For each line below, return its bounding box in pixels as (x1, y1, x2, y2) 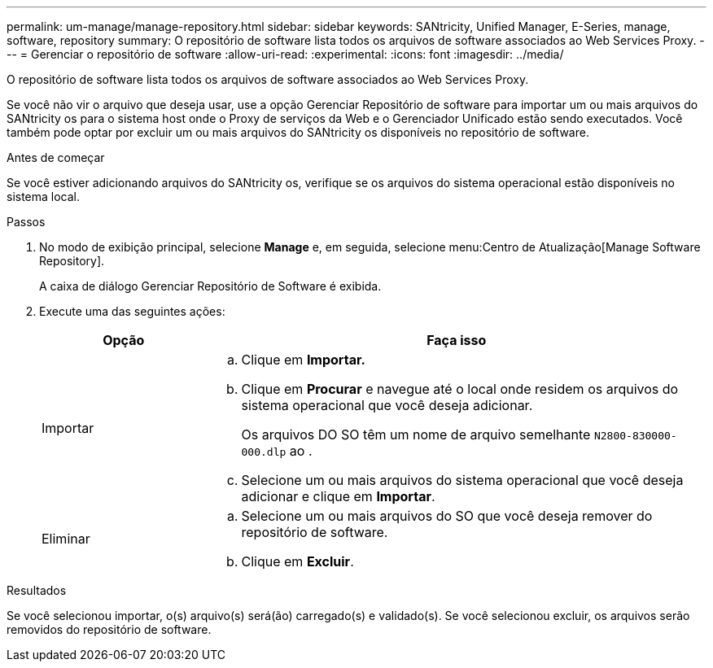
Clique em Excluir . (241, 553, 354, 570)
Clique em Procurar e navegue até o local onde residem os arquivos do (241, 381, 679, 397)
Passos (7, 215, 46, 229)
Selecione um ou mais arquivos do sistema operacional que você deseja (241, 472, 684, 488)
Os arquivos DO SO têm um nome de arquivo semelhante (241, 426, 591, 443)
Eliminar (42, 530, 90, 547)
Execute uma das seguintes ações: (39, 304, 225, 318)
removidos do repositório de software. (7, 622, 212, 636)
